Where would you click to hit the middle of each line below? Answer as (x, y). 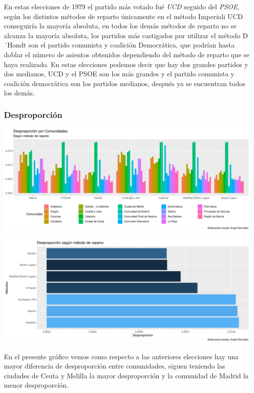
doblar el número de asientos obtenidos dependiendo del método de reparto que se (127, 54)
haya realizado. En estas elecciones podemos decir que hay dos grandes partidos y (126, 64)
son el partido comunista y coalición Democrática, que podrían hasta (131, 45)
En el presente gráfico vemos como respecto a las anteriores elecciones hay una (121, 356)
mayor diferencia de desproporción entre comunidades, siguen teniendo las (115, 366)
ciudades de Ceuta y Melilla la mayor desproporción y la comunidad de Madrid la (126, 375)
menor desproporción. (36, 385)
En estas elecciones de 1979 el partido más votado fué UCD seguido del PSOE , (122, 6)
